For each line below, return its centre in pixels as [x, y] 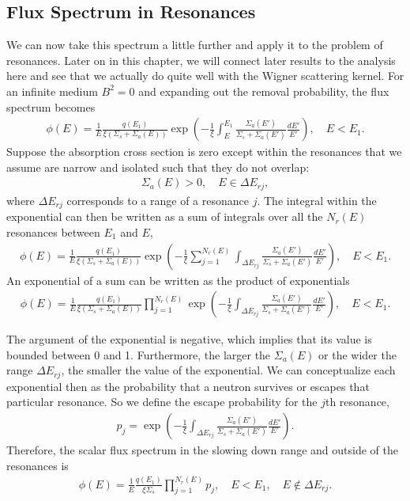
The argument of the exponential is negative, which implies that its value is [189, 339]
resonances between [53, 232]
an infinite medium [52, 91]
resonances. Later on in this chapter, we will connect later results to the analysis [201, 60]
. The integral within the [317, 200]
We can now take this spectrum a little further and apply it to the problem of [195, 45]
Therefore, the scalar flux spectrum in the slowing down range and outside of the [202, 450]
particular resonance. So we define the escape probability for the [162, 402]
